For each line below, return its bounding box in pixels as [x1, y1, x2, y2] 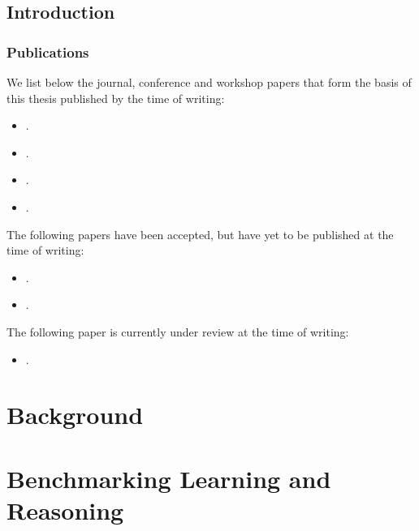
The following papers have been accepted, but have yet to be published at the [6, 225, 394, 242]
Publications [6, 41, 89, 62]
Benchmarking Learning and [6, 461, 331, 495]
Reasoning [6, 493, 124, 526]
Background [6, 398, 144, 431]
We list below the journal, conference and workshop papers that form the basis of [6, 74, 412, 90]
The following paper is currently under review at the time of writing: [6, 323, 349, 340]
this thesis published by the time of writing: [6, 89, 225, 106]
